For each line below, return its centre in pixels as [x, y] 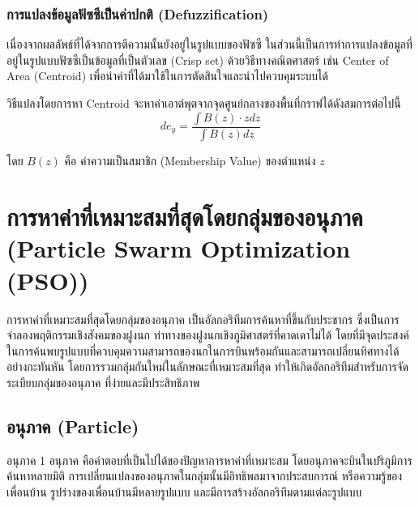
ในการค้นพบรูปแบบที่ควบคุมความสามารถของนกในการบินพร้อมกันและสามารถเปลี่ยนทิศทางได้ [203, 350]
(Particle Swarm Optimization [179, 248]
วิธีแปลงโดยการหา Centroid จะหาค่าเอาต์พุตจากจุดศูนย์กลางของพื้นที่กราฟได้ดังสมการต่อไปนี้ [204, 103]
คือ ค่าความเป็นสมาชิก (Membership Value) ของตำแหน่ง [190, 161]
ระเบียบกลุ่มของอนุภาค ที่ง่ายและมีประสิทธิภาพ [103, 382]
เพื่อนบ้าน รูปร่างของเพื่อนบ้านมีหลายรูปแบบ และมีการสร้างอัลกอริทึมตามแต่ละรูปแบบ [184, 491]
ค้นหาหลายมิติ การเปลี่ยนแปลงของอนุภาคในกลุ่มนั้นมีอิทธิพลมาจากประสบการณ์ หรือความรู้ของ [205, 476]
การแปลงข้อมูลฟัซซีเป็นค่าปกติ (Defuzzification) [138, 13]
